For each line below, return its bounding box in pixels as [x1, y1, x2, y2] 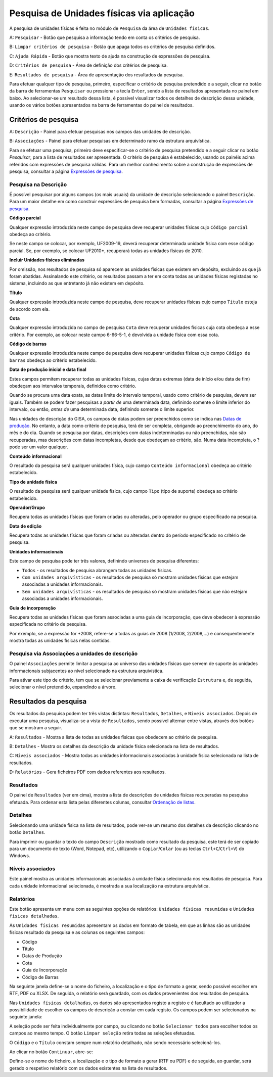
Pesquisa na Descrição [9, 181, 67, 188]
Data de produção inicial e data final [9, 366, 87, 372]
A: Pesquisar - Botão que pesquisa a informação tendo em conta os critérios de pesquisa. [9, 34, 200, 40]
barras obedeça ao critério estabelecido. [9, 357, 97, 363]
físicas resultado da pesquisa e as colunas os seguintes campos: [9, 929, 145, 935]
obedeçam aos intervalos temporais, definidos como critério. [9, 383, 136, 389]
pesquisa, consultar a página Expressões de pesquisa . [9, 168, 123, 174]
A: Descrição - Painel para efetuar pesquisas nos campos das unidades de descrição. [9, 128, 192, 134]
